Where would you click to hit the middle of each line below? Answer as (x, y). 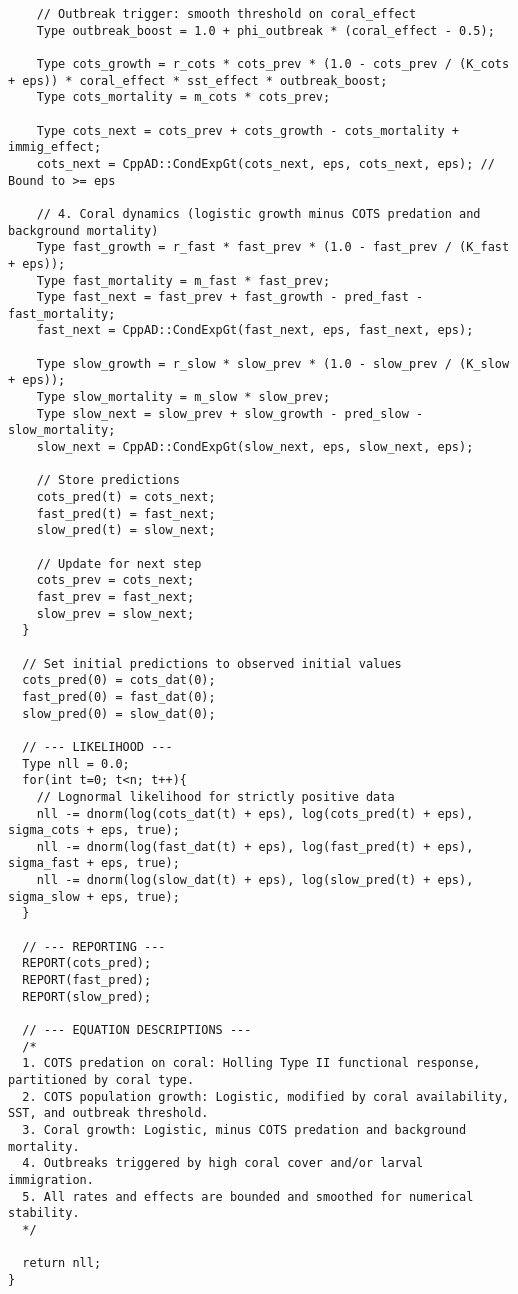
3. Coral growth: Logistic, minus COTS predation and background (244, 1129)
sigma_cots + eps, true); (94, 830)
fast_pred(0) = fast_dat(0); (119, 696)
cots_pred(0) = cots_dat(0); (119, 680)
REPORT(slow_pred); (87, 996)
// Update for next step (119, 563)
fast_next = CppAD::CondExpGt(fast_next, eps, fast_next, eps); (255, 330)
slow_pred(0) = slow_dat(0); (119, 713)
